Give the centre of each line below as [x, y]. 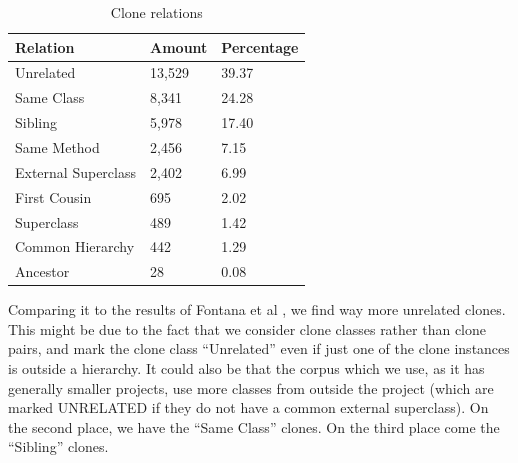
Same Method [57, 146]
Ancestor [42, 271]
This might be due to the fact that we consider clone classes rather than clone [247, 328]
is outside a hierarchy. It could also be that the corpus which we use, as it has [246, 368]
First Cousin [53, 196]
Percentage [260, 46]
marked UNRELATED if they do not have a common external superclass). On [248, 407]
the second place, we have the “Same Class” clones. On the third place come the [254, 426]
